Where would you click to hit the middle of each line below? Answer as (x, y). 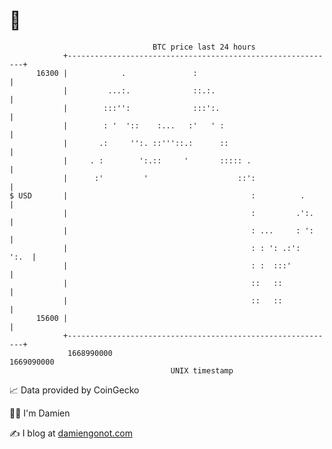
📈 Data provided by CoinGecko (74, 390)
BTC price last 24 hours (204, 47)
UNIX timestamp (202, 370)
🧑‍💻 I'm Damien (40, 413)
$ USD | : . (157, 195)
